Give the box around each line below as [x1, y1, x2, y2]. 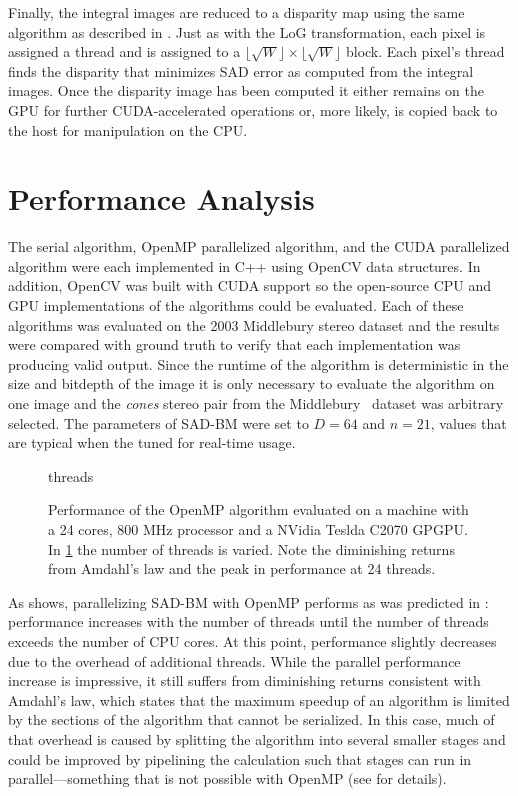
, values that [430, 412, 507, 433]
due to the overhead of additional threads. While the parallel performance [8, 650, 461, 671]
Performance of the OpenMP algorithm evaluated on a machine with [48, 499, 469, 520]
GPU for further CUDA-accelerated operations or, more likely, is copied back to [8, 99, 498, 120]
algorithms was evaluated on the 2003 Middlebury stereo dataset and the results [8, 314, 500, 335]
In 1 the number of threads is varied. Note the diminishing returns [48, 538, 455, 559]
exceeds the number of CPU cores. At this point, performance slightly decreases [8, 630, 497, 651]
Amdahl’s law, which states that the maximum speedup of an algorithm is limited [8, 689, 510, 710]
